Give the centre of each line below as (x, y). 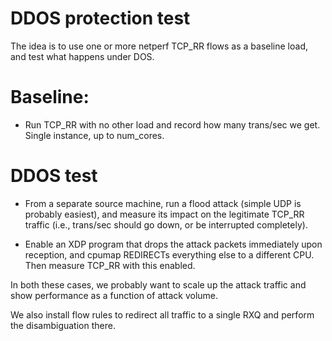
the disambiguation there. (63, 325)
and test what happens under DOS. (82, 56)
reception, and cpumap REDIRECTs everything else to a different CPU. (169, 254)
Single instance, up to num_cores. (94, 135)
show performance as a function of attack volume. (114, 295)
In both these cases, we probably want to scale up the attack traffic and (158, 284)
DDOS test (54, 176)
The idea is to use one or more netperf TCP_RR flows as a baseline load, (159, 46)
